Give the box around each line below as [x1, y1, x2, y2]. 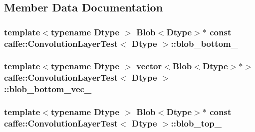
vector [136, 60, 162, 72]
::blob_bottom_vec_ [4, 83, 92, 95]
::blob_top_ [171, 117, 222, 130]
